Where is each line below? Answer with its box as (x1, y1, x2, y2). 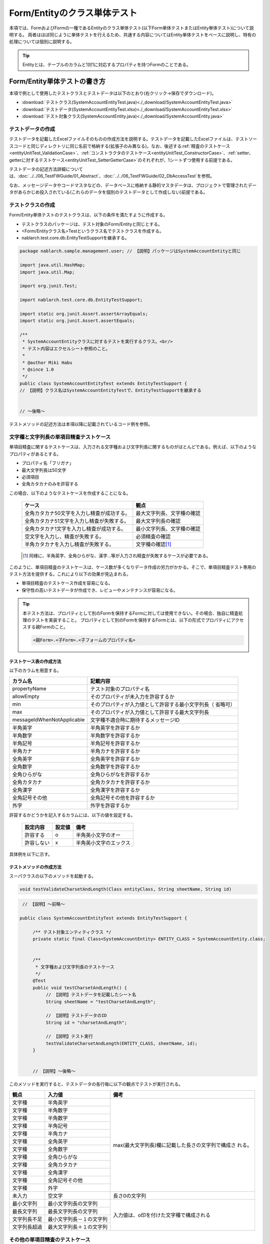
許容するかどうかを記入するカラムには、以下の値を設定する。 (9, 812, 135, 818)
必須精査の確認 (135, 533, 171, 540)
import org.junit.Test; (19, 283, 78, 289)
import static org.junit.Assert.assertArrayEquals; (19, 311, 148, 316)
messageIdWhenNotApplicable (12, 716, 85, 723)
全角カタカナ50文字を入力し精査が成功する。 (24, 510, 131, 517)
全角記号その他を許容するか (90, 794, 155, 801)
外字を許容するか (90, 802, 131, 809)
